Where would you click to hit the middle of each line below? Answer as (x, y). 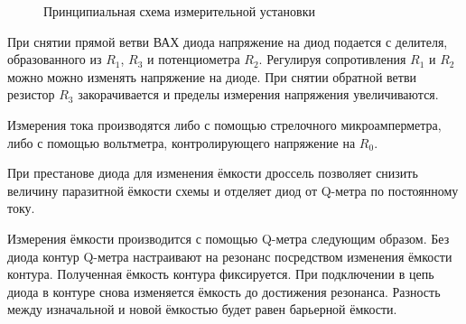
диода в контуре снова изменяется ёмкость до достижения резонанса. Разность (224, 291)
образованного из (55, 59)
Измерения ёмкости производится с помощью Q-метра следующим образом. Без (228, 238)
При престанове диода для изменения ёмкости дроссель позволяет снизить (213, 173)
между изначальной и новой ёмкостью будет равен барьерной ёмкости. (202, 309)
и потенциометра (194, 59)
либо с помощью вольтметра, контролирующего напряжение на (182, 142)
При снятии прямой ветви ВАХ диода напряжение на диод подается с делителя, (228, 41)
